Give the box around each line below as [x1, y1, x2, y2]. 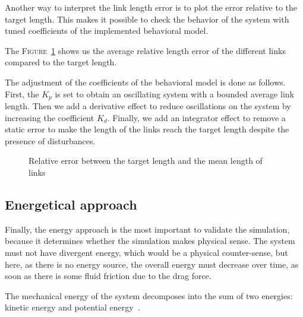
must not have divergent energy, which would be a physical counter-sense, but [5, 246, 288, 258]
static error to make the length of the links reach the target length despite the [5, 123, 289, 135]
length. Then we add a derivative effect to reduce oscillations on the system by [5, 100, 291, 112]
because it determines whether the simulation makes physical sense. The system [5, 234, 295, 247]
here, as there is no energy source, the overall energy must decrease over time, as [5, 258, 299, 270]
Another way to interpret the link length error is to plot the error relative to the [5, 1, 298, 13]
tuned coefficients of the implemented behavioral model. [5, 24, 209, 37]
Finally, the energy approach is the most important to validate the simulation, [5, 223, 290, 235]
